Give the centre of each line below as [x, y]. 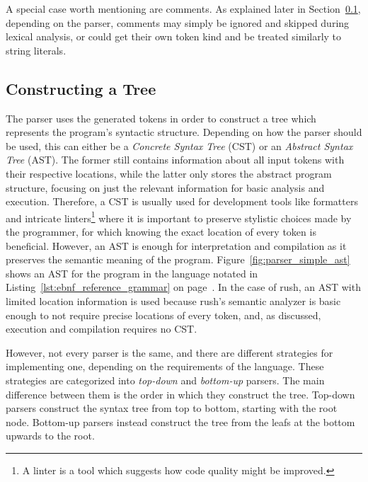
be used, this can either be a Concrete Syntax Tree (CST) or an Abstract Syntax [179, 145]
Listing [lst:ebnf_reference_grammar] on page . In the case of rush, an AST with [183, 287]
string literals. [36, 50]
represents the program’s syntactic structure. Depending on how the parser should [184, 132]
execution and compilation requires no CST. [102, 329]
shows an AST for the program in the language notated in [132, 273]
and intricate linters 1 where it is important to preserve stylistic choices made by [179, 217]
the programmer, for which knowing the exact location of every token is [161, 231]
